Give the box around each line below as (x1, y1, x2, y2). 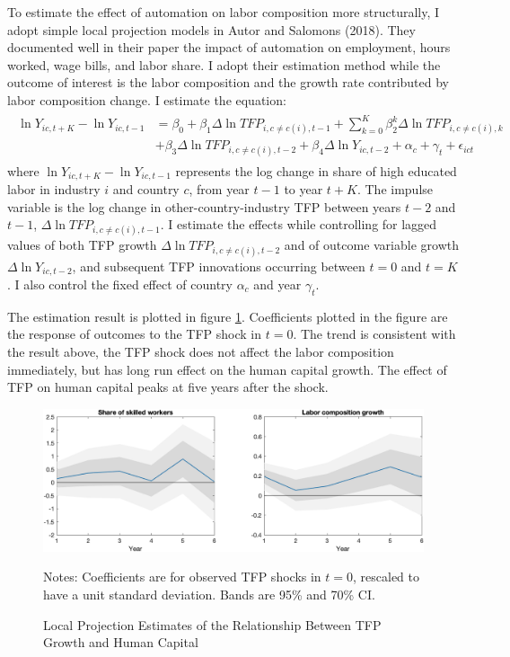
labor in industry (7, 179, 101, 198)
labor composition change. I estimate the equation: (7, 90, 286, 109)
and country (112, 179, 180, 198)
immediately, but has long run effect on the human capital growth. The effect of (7, 360, 447, 378)
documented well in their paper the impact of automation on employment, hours (7, 38, 451, 57)
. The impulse (356, 179, 434, 198)
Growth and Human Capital (43, 633, 198, 652)
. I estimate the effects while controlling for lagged (160, 215, 437, 234)
